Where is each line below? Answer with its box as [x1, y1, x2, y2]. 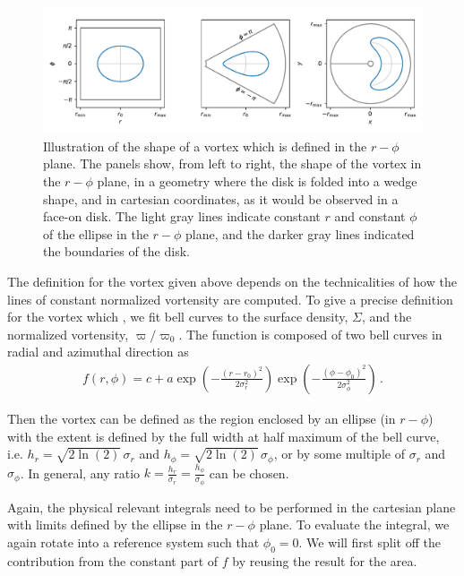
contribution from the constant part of [7, 551, 219, 570]
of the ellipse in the [43, 224, 149, 243]
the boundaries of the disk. [43, 242, 190, 261]
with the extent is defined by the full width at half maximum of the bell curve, [7, 426, 440, 445]
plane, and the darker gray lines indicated [185, 224, 415, 243]
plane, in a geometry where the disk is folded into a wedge [97, 171, 417, 190]
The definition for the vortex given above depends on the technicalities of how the [7, 271, 457, 290]
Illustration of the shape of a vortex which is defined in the [43, 136, 367, 155]
